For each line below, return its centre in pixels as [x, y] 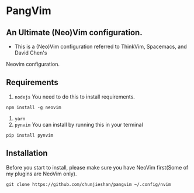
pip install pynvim [30, 135]
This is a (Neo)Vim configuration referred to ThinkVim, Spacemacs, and [101, 46]
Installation [27, 153]
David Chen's [31, 53]
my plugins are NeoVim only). [41, 174]
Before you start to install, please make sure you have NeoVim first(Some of [97, 167]
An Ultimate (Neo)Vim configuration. [74, 33]
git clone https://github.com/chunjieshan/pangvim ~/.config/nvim [89, 184]
